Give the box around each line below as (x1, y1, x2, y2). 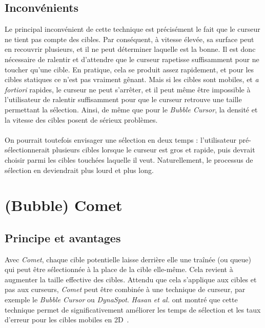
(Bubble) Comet (5, 195, 123, 216)
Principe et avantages (5, 229, 121, 245)
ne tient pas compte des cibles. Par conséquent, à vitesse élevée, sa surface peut (5, 33, 254, 44)
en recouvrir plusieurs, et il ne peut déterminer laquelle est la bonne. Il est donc (5, 44, 256, 54)
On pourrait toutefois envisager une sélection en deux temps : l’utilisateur (5, 134, 237, 145)
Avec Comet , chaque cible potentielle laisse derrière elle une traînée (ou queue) (5, 254, 251, 264)
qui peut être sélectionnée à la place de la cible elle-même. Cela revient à (5, 264, 233, 275)
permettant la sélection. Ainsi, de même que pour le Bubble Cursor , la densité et (5, 104, 258, 114)
